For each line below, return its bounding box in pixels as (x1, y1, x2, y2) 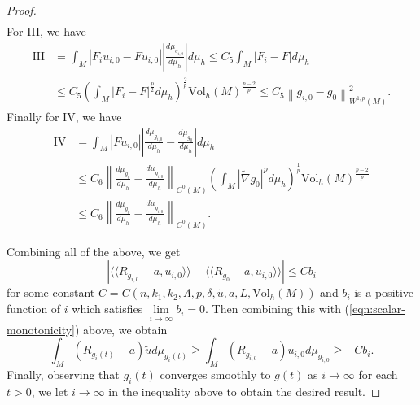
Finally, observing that (7, 365, 120, 382)
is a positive (354, 284, 414, 301)
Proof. (7, 2, 37, 18)
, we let (31, 382, 68, 399)
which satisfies (72, 300, 143, 317)
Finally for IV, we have (7, 107, 122, 124)
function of (7, 300, 61, 317)
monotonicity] (7, 320, 76, 337)
